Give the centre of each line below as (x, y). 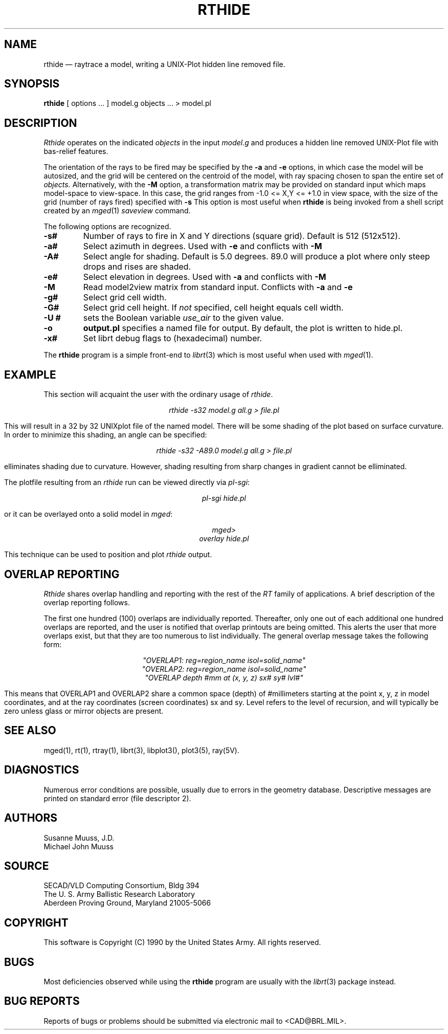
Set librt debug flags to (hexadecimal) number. (173, 338)
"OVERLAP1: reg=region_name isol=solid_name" (224, 660)
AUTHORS (31, 818)
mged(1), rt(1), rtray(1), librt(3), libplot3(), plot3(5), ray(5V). (141, 750)
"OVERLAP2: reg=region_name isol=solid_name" (224, 669)
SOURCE (27, 866)
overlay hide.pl (224, 539)
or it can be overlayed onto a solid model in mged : (88, 514)
